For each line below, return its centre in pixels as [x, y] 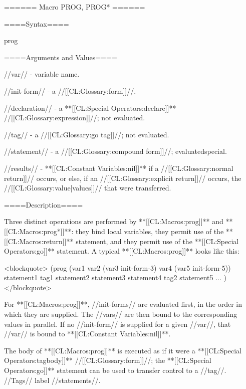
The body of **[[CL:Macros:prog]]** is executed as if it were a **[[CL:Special [123, 350]
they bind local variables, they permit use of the [150, 231]
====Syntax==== [37, 23]
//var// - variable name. [42, 74]
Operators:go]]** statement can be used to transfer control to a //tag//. [115, 370]
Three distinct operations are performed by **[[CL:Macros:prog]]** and [114, 221]
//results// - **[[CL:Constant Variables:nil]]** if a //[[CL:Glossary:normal [119, 168]
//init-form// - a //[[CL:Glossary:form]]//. [70, 90]
